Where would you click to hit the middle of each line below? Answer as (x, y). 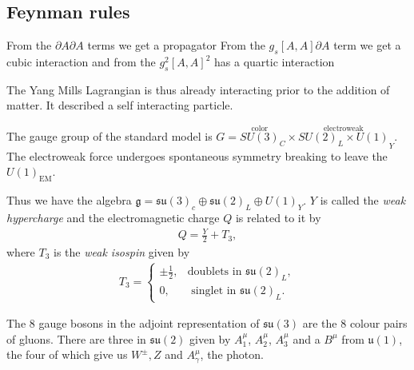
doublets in (215, 272)
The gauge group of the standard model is (109, 136)
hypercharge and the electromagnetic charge (113, 217)
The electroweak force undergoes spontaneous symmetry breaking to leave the (197, 155)
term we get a (367, 45)
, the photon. (232, 354)
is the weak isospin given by (122, 251)
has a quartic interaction (275, 62)
